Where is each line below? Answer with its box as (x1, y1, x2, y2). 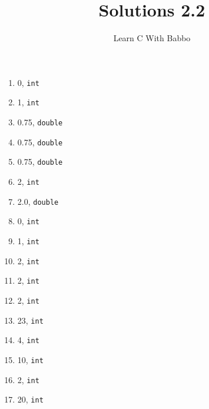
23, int (17, 314, 44, 326)
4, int (17, 334, 39, 346)
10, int (17, 353, 44, 365)
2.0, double (17, 195, 59, 207)
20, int (17, 393, 44, 405)
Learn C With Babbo (113, 32, 191, 44)
